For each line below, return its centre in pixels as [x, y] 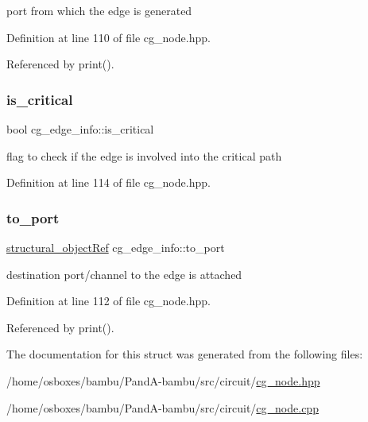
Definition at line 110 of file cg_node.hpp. [108, 37]
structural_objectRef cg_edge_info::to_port [116, 247]
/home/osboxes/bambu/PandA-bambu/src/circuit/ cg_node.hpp [163, 380]
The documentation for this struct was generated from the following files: [185, 354]
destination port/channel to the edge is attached [124, 274]
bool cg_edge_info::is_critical [80, 129]
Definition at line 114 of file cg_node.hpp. [108, 182]
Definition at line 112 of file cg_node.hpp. [108, 301]
